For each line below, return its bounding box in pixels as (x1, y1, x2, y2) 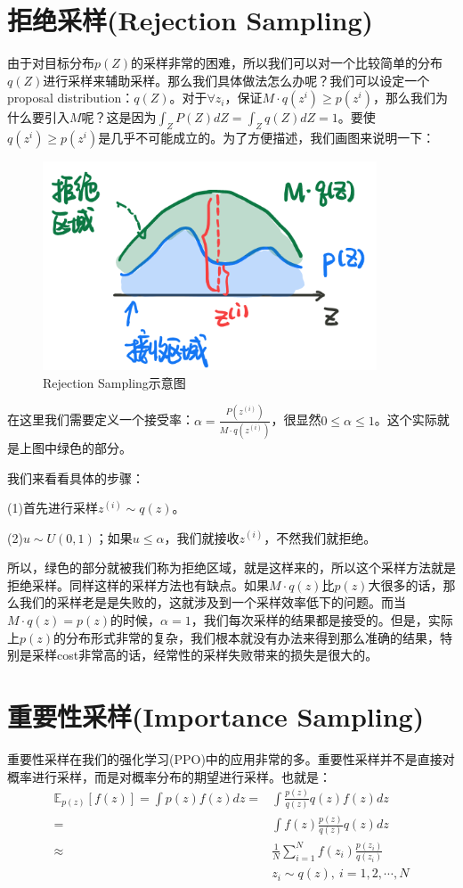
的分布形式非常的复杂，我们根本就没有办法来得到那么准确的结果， (53, 628, 441, 646)
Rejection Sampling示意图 (43, 373, 186, 391)
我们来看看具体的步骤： (7, 468, 144, 487)
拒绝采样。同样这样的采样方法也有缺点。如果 (7, 575, 269, 594)
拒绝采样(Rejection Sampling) (7, 2, 374, 38)
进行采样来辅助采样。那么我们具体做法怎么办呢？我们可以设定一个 (43, 70, 430, 89)
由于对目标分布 (7, 53, 94, 72)
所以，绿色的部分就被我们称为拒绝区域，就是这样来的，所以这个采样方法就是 (7, 558, 456, 577)
